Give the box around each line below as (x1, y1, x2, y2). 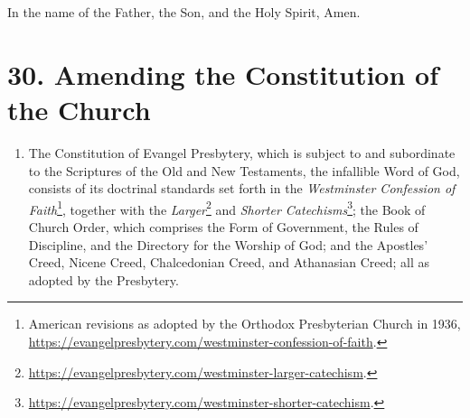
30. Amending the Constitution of (7, 55, 439, 92)
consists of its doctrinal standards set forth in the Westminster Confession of (28, 179, 456, 198)
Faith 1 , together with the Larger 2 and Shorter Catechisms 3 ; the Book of (28, 197, 426, 218)
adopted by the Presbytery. (28, 270, 179, 289)
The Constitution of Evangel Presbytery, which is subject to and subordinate (28, 143, 456, 162)
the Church (7, 90, 151, 127)
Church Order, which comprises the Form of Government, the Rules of (28, 217, 418, 236)
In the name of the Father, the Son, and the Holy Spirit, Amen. (7, 3, 361, 21)
